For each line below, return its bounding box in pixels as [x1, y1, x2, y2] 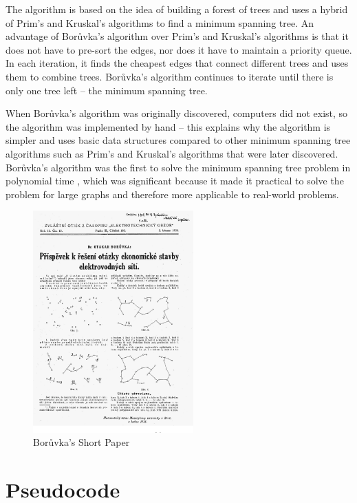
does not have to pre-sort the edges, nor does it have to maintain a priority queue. [6, 42, 352, 56]
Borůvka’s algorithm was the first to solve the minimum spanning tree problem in [6, 160, 351, 174]
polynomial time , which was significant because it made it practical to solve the [6, 173, 344, 188]
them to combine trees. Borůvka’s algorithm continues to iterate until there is [6, 69, 334, 83]
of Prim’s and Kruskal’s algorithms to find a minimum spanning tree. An [6, 15, 314, 30]
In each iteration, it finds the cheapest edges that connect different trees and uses [6, 56, 349, 70]
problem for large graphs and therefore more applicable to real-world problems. [6, 186, 339, 201]
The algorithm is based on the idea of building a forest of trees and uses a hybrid [6, 2, 348, 16]
